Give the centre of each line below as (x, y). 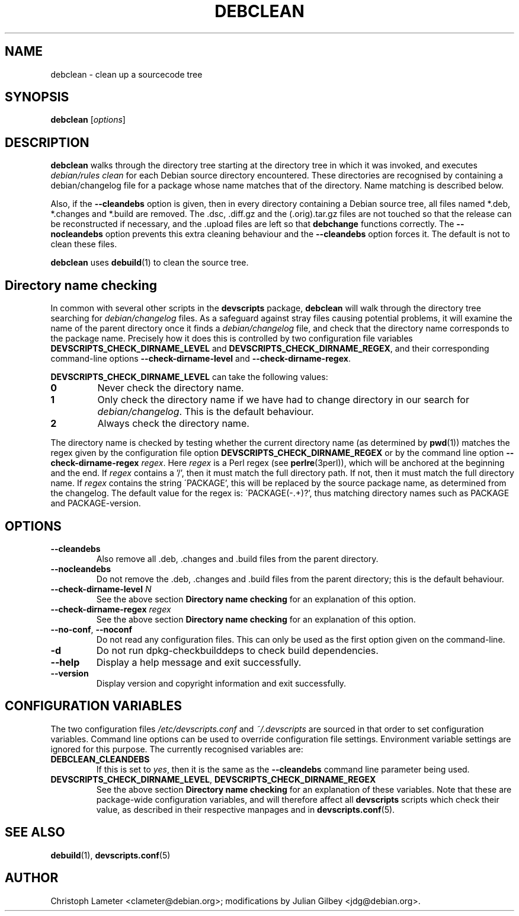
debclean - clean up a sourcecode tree (126, 74)
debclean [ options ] (88, 120)
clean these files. (84, 244)
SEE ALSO (35, 832)
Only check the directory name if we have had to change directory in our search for (283, 400)
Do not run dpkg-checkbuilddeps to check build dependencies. (237, 650)
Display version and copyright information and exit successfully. (221, 683)
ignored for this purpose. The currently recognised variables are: (177, 749)
